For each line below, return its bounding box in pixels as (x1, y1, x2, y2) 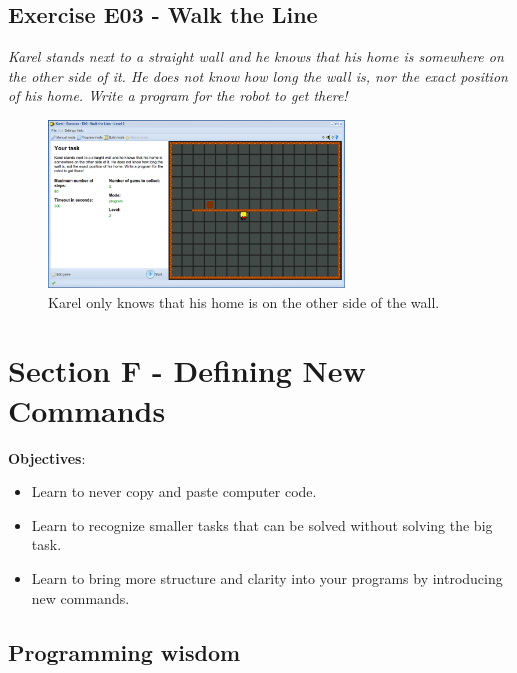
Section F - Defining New (8, 350, 366, 391)
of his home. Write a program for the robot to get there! (8, 85, 348, 106)
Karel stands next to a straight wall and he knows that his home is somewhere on (8, 46, 504, 67)
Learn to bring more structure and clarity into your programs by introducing (31, 567, 503, 588)
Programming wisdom (8, 636, 241, 667)
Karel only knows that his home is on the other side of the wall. (48, 291, 440, 312)
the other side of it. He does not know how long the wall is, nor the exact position (8, 65, 508, 86)
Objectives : (8, 447, 86, 468)
